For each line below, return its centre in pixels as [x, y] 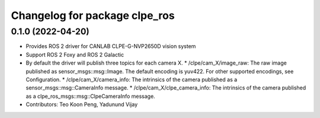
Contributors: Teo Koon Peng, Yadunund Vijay [82, 104]
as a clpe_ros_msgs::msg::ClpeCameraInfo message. [90, 96]
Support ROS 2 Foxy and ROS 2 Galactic [75, 55]
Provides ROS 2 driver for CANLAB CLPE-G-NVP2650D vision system [111, 46]
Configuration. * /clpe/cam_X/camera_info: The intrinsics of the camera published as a [132, 79]
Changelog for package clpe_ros [93, 15]
